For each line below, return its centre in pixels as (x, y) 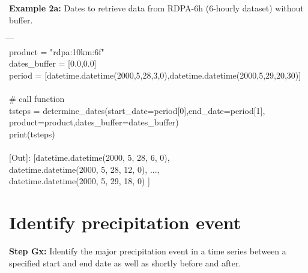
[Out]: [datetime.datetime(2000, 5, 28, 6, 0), (89, 157)
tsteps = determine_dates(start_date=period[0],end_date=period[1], (137, 110)
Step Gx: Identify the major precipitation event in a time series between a (148, 251)
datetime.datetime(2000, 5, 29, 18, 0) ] (80, 181)
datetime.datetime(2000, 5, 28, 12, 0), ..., (84, 169)
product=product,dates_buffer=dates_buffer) (94, 122)
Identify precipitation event (125, 222)
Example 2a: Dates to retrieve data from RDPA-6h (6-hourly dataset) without (156, 8)
